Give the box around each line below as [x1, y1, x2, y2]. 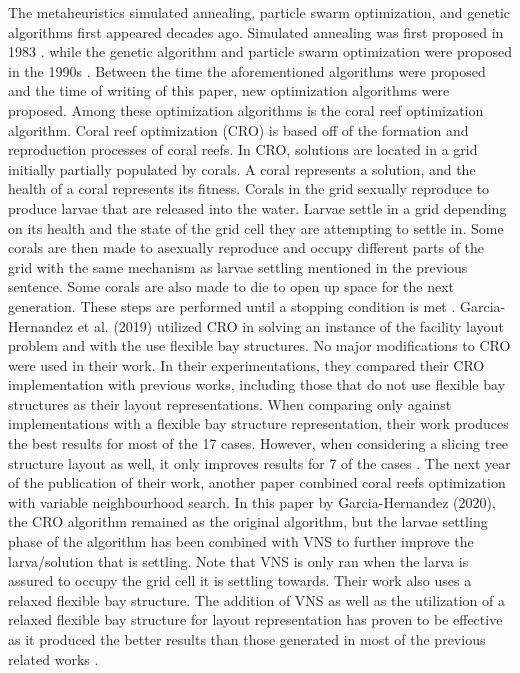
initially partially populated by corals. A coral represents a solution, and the [8, 158, 476, 179]
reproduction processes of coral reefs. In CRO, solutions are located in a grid [8, 139, 478, 160]
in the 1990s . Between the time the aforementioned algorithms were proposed [8, 60, 486, 81]
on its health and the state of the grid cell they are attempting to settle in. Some [8, 217, 504, 238]
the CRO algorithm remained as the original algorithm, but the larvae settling [8, 511, 488, 532]
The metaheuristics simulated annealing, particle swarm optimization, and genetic [8, 2, 511, 22]
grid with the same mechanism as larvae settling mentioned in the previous [8, 256, 468, 277]
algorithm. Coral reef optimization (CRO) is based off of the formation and [8, 119, 469, 140]
